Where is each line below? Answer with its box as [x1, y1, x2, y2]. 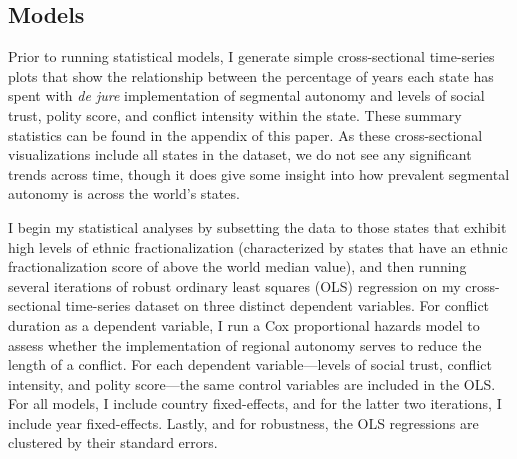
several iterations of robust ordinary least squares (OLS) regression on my [8, 275, 461, 296]
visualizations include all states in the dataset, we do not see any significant [8, 144, 472, 165]
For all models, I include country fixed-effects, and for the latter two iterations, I [8, 393, 502, 414]
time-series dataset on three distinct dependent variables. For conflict [65, 295, 490, 316]
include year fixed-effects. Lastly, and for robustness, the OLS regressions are [8, 412, 479, 433]
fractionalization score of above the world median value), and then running [8, 256, 467, 277]
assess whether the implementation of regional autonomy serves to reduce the [8, 334, 482, 355]
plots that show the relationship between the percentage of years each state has [8, 65, 494, 86]
